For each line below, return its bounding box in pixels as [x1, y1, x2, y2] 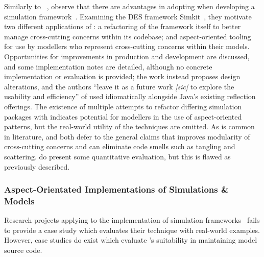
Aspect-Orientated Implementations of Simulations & [4, 183, 229, 196]
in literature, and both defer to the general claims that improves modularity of [4, 131, 250, 142]
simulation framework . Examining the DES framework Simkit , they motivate [4, 11, 252, 21]
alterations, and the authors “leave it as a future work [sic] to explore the [4, 81, 234, 91]
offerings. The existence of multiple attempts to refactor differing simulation [4, 101, 242, 111]
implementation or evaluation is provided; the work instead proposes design [4, 71, 241, 82]
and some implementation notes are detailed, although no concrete [4, 61, 212, 72]
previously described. [4, 161, 70, 172]
